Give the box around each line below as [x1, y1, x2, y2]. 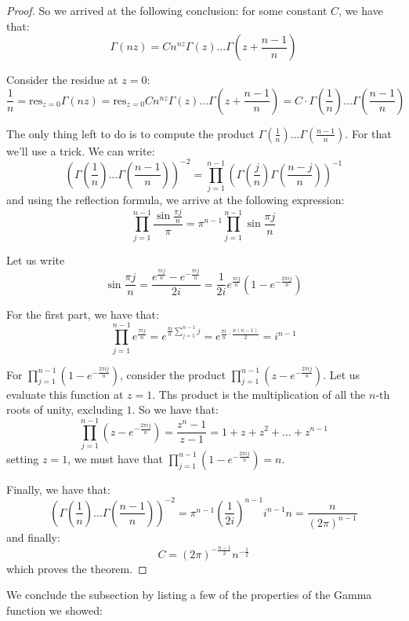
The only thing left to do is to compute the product [6, 125, 255, 141]
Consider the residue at [6, 71, 118, 88]
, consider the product [120, 366, 226, 382]
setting [6, 450, 39, 466]
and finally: [6, 528, 60, 545]
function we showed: [6, 602, 103, 619]
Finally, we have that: [6, 480, 110, 497]
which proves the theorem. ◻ [6, 560, 147, 576]
